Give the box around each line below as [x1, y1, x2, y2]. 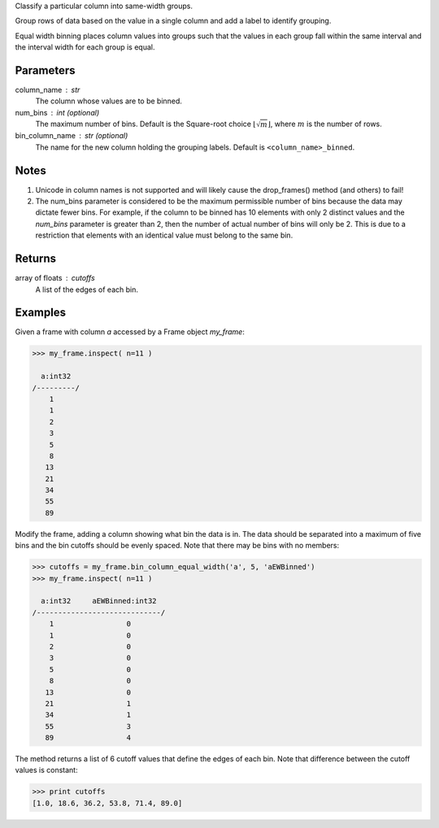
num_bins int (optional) [15, 107, 100, 117]
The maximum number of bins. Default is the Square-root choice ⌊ [35, 119, 256, 129]
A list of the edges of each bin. [35, 285, 138, 294]
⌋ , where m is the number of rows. [267, 119, 382, 129]
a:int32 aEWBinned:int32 [41, 596, 158, 606]
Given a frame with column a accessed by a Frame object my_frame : [15, 327, 246, 337]
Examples [15, 306, 67, 320]
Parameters [15, 63, 76, 77]
